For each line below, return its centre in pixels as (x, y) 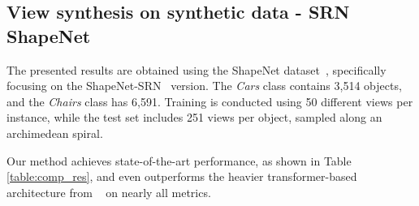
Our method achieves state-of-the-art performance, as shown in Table (179, 160)
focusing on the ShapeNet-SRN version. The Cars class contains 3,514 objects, (204, 86)
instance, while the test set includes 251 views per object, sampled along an (194, 117)
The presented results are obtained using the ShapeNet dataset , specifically (197, 69)
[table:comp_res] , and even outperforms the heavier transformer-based (182, 176)
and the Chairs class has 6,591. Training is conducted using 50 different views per (210, 101)
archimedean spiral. (55, 133)
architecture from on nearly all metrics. (109, 192)
